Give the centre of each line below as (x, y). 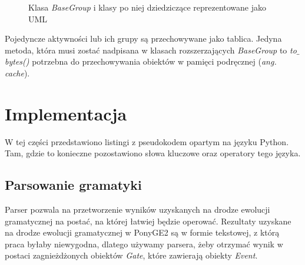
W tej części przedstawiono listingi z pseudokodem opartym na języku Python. (147, 141)
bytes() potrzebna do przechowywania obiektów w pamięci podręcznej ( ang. (141, 61)
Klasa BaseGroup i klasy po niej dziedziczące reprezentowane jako (147, 7)
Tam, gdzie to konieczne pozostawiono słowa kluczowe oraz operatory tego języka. (153, 153)
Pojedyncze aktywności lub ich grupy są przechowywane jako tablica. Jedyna (143, 38)
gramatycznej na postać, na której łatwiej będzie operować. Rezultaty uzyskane (148, 221)
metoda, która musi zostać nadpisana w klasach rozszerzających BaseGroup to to (151, 50)
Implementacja (66, 113)
